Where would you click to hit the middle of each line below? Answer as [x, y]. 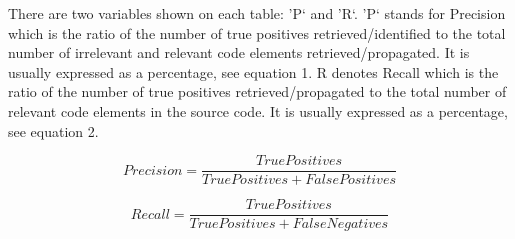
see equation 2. [53, 130]
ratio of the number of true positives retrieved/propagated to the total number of [257, 91]
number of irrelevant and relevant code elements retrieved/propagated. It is [239, 52]
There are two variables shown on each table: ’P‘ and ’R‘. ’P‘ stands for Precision [257, 13]
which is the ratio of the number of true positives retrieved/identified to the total [257, 32]
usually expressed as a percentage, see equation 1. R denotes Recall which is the [253, 71]
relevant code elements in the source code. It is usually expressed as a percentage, [258, 110]
